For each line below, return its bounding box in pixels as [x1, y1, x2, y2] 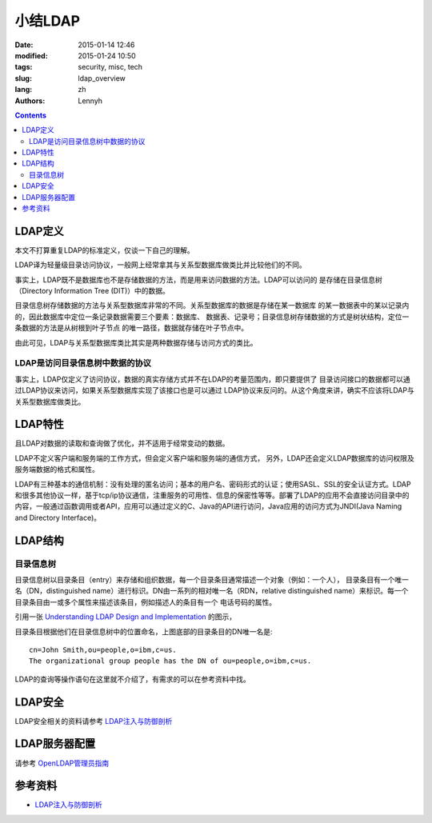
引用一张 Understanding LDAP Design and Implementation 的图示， [14, 612, 237, 621]
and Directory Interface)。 [14, 513, 102, 522]
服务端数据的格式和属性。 [14, 465, 99, 474]
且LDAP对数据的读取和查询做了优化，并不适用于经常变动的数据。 [14, 438, 230, 448]
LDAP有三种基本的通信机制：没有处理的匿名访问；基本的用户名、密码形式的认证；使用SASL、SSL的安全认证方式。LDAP [14, 479, 411, 489]
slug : [14, 73, 32, 83]
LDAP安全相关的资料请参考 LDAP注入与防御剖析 [14, 716, 173, 725]
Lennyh [78, 96, 103, 106]
